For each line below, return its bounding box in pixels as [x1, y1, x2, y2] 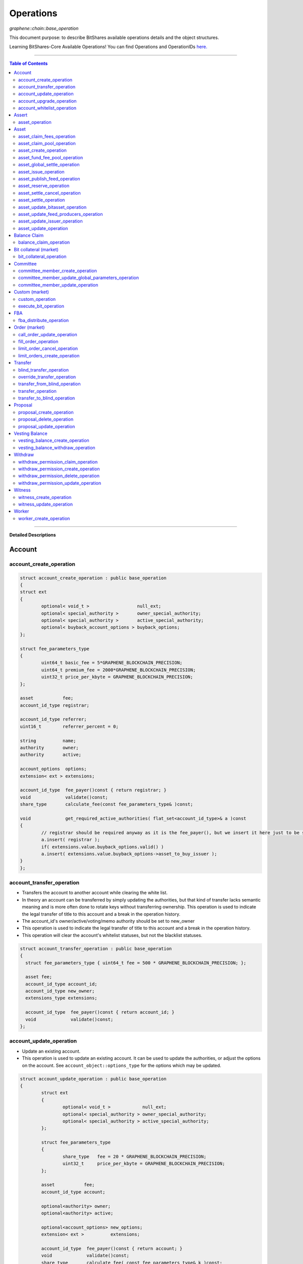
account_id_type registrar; [20, 702, 89, 708]
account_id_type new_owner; [25, 988, 95, 994]
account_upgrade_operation [18, 98, 77, 104]
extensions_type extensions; [25, 995, 98, 1001]
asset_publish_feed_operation [18, 175, 80, 182]
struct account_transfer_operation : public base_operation [20, 945, 172, 952]
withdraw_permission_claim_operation [18, 459, 98, 465]
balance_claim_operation [18, 239, 70, 245]
